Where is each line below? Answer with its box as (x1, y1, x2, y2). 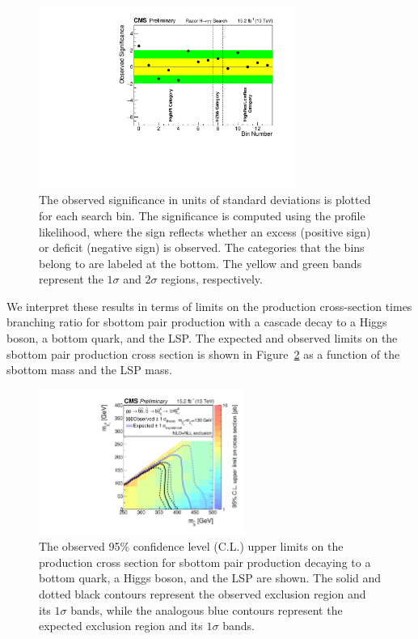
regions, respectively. (161, 271, 263, 288)
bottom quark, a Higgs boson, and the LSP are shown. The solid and (39, 569, 382, 586)
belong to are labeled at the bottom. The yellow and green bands (39, 254, 362, 271)
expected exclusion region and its (39, 617, 203, 634)
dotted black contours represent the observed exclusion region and (39, 586, 366, 603)
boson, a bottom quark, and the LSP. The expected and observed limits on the (6, 330, 398, 347)
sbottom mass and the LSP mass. (6, 361, 172, 378)
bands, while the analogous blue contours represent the (70, 601, 343, 618)
